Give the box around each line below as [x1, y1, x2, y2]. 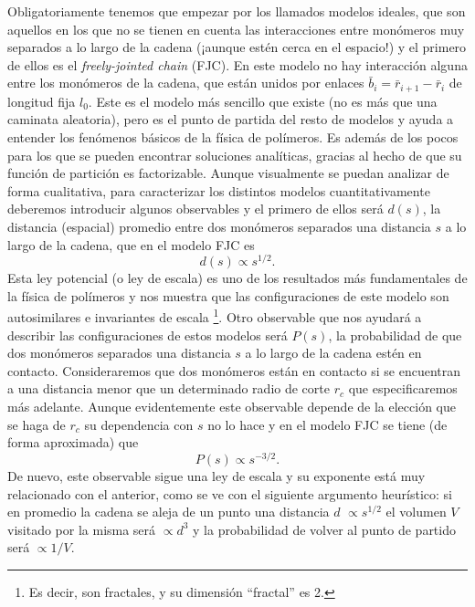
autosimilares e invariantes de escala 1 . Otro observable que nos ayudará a [7, 305, 422, 327]
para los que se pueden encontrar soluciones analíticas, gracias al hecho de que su [7, 145, 462, 164]
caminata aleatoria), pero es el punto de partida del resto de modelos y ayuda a [7, 110, 454, 129]
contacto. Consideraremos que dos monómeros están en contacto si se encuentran [7, 361, 461, 380]
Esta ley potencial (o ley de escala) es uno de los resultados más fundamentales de [7, 268, 468, 288]
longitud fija [7, 91, 76, 110]
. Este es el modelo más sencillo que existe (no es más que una [88, 91, 438, 110]
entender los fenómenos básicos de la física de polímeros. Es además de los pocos [7, 128, 459, 147]
